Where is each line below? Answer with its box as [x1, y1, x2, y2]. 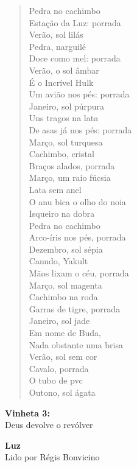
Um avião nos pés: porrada [29, 88, 130, 100]
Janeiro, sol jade [29, 314, 90, 327]
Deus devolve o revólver [5, 418, 93, 431]
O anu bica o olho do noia [29, 195, 126, 208]
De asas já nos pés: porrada [29, 123, 132, 136]
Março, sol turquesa [29, 135, 103, 148]
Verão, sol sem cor [29, 350, 97, 363]
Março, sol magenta [29, 278, 102, 291]
